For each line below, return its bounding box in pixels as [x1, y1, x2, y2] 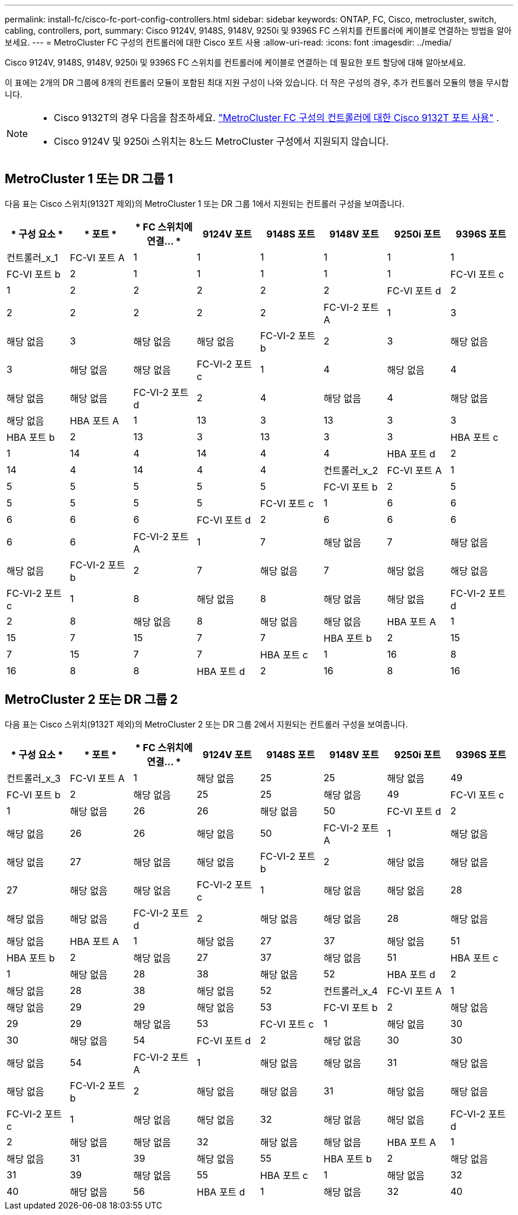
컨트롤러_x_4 [323, 985, 378, 997]
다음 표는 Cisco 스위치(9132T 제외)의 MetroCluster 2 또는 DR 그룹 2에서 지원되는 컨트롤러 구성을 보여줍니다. [5, 719, 408, 729]
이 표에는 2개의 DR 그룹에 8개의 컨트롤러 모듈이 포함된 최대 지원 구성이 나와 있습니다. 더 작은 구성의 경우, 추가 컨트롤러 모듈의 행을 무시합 [5, 77, 509, 87]
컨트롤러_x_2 [323, 464, 378, 476]
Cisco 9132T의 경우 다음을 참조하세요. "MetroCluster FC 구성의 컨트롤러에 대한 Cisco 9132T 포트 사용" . [54, 112, 499, 124]
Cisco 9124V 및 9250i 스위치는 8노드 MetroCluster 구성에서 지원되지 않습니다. [54, 135, 389, 147]
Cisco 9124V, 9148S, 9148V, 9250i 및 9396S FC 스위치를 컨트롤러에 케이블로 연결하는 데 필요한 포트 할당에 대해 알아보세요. [5, 57, 466, 67]
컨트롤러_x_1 [7, 251, 58, 264]
